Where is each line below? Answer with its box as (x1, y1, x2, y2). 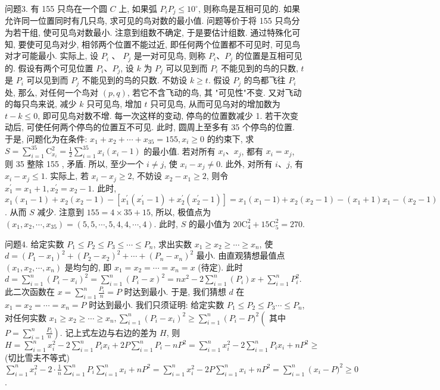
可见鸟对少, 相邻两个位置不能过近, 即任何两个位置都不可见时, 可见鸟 (35, 37, 301, 50)
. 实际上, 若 (45, 169, 89, 182)
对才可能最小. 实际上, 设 (5, 49, 99, 62)
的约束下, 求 (207, 132, 254, 144)
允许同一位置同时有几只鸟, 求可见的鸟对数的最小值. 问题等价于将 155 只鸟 (5, 14, 292, 27)
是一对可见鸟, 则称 (133, 49, 206, 62)
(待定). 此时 (198, 260, 243, 273)
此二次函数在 (5, 285, 55, 298)
